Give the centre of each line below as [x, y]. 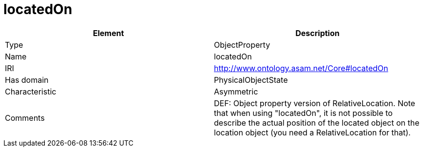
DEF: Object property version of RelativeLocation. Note [315, 103]
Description [317, 33]
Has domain [27, 80]
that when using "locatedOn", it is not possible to [303, 113]
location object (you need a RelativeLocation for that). [312, 132]
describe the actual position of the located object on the [317, 123]
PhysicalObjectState [251, 80]
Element [108, 33]
